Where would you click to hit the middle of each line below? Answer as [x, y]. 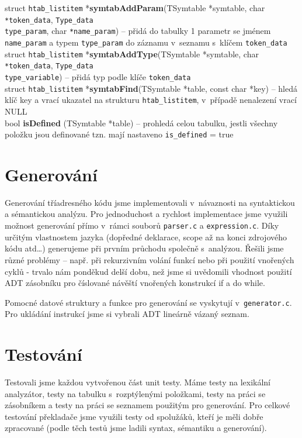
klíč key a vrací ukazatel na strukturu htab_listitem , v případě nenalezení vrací [151, 100]
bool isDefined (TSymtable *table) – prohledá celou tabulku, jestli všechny [141, 123]
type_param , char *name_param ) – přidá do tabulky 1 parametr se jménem [138, 31]
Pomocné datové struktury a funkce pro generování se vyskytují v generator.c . [148, 302]
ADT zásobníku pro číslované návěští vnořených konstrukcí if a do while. [135, 283]
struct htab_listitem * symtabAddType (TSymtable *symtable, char [132, 54]
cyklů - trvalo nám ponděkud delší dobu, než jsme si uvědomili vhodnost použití [148, 271]
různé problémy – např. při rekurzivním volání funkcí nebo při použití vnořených [150, 259]
